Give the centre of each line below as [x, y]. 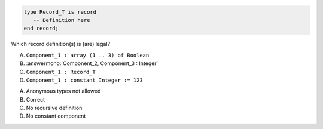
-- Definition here [62, 20]
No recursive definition [54, 108]
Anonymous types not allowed [63, 91]
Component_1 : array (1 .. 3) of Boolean [88, 55]
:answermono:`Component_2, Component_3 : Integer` [92, 63]
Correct [35, 99]
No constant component [56, 116]
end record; [41, 29]
